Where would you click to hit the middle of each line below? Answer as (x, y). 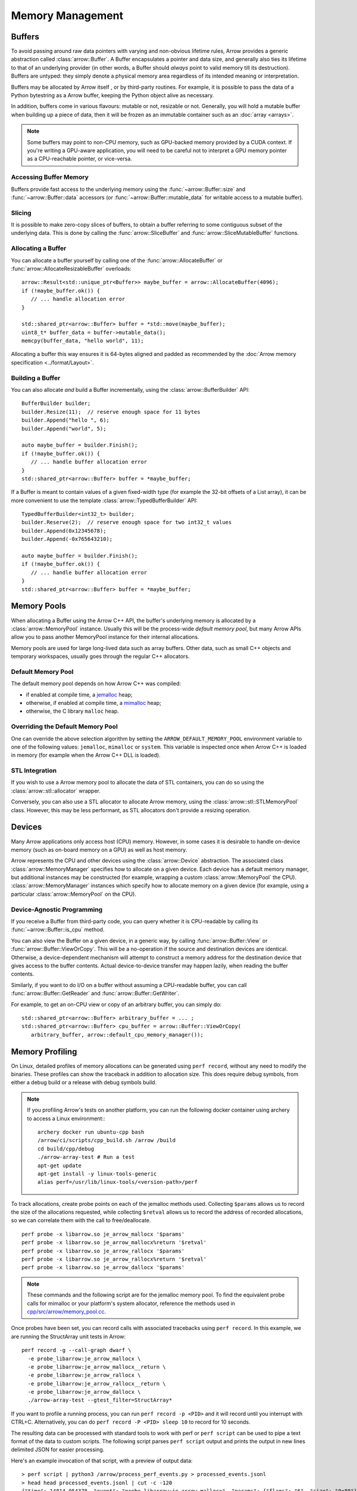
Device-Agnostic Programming (57, 910)
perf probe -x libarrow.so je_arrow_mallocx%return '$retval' (114, 1243)
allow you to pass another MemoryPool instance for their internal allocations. (105, 637)
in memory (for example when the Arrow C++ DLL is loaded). (86, 755)
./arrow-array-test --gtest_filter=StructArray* (100, 1400)
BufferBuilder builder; (56, 403)
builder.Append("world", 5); (64, 429)
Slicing (21, 213)
